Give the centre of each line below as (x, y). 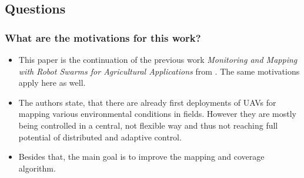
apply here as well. (52, 83)
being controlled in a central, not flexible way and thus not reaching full (148, 125)
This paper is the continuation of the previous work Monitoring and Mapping (158, 59)
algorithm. (37, 168)
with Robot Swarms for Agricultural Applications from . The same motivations (159, 71)
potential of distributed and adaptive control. (100, 137)
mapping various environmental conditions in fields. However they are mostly (157, 114)
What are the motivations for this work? (103, 37)
